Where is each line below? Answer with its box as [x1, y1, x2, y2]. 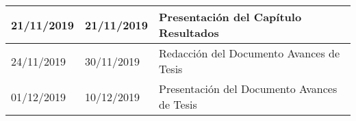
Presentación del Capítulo [159, 9, 302, 25]
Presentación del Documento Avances [159, 81, 338, 96]
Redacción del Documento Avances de [159, 45, 340, 61]
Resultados [159, 25, 219, 40]
